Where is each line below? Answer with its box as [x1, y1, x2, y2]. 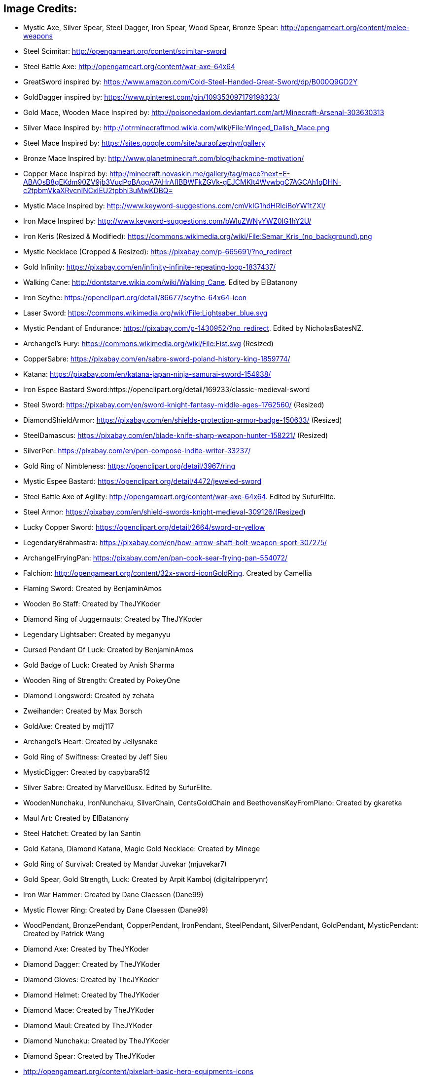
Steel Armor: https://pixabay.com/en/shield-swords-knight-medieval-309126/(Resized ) [23, 508, 306, 517]
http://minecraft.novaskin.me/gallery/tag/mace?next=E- [109, 169, 290, 178]
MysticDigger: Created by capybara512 [23, 768, 150, 777]
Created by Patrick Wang [23, 929, 105, 938]
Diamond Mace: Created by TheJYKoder [23, 1006, 155, 1015]
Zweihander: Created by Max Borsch [23, 707, 142, 716]
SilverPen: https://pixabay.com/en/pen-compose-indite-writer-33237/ [23, 446, 251, 455]
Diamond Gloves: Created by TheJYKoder [23, 975, 159, 984]
